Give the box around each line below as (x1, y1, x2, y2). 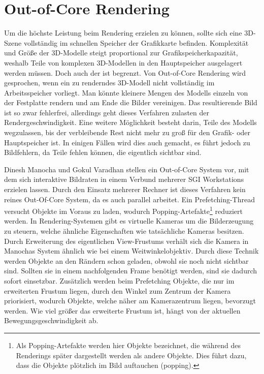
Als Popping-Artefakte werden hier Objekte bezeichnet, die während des (16, 340, 241, 350)
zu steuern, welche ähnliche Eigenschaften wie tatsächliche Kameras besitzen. (4, 226, 244, 236)
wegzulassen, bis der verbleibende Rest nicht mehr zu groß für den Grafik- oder (4, 127, 251, 138)
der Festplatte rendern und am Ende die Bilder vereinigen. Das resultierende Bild (4, 97, 257, 108)
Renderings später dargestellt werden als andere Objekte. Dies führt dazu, (16, 350, 247, 360)
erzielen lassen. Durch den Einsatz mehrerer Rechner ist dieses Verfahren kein (4, 184, 246, 195)
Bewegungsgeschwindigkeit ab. (4, 315, 98, 326)
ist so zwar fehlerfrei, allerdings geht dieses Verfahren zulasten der (4, 107, 209, 117)
